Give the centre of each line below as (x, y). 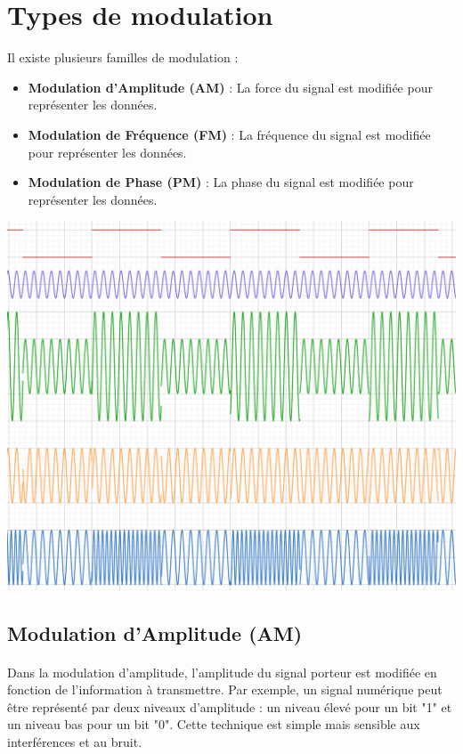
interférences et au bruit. (75, 742)
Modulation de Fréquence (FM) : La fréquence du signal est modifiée (229, 134)
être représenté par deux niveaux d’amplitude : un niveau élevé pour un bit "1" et (230, 706)
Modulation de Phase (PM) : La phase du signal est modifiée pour (221, 182)
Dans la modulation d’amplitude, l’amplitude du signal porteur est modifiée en (222, 672)
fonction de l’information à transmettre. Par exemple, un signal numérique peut (225, 689)
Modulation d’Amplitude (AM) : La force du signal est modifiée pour (230, 87)
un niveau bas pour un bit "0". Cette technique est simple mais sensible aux (214, 724)
